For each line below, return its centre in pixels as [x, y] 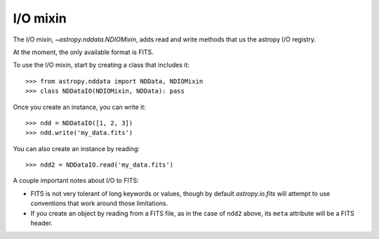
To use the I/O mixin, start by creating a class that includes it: [101, 65]
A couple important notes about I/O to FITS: [76, 181]
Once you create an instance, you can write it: [80, 107]
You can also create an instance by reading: [77, 148]
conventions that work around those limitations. [99, 203]
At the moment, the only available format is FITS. [83, 52]
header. [41, 223]
